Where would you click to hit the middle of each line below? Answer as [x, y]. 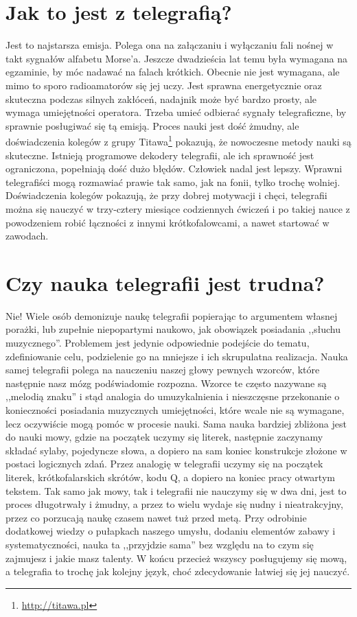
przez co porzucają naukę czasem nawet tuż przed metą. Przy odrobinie [156, 517]
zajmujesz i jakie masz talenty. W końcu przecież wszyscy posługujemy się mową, [176, 558]
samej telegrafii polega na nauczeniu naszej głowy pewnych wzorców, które [163, 370]
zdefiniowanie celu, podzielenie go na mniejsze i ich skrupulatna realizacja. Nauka [177, 356]
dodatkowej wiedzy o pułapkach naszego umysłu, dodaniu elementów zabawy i [171, 531]
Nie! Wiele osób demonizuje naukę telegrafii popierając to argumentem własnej [172, 315]
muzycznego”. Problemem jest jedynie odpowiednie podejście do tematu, [158, 342]
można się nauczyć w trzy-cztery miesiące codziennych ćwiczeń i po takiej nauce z [178, 208]
